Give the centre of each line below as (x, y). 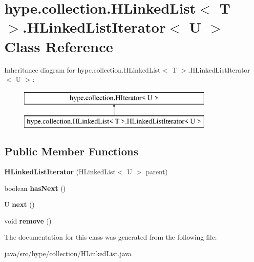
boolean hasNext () (35, 188)
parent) (157, 172)
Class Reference (59, 46)
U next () (20, 204)
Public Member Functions (71, 151)
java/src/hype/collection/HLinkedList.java (68, 253)
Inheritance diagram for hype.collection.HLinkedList (83, 69)
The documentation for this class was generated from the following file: (111, 237)
